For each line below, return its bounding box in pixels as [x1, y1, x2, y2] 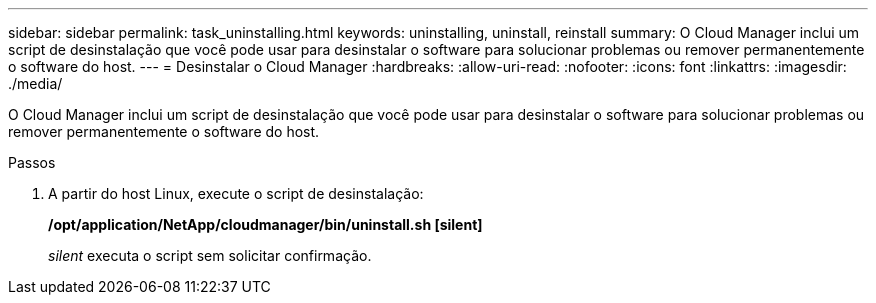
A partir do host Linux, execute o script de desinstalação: [48, 185, 424, 202]
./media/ [8, 75, 63, 92]
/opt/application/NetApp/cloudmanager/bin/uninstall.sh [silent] [48, 216, 483, 233]
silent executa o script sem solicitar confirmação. [48, 247, 372, 264]
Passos [8, 154, 56, 171]
